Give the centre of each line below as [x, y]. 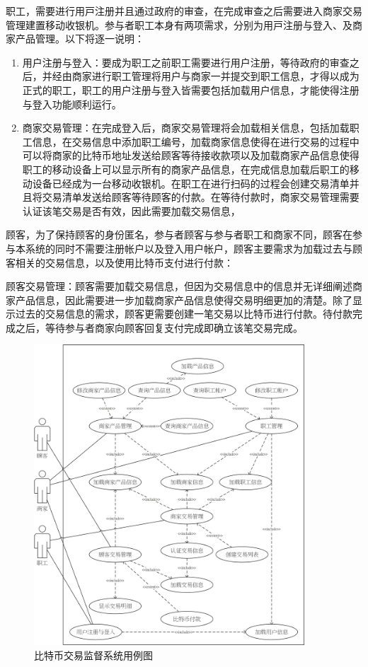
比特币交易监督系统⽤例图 [93, 655]
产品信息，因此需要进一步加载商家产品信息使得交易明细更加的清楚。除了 [184, 300]
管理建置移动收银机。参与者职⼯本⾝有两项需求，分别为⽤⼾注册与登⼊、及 [179, 24]
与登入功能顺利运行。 [72, 104]
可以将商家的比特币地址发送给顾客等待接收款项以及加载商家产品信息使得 [191, 155]
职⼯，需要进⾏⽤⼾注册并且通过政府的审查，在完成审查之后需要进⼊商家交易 [184, 11]
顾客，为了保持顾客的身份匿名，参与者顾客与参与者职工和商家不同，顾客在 [179, 234]
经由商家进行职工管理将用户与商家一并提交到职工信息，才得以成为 [206, 76]
